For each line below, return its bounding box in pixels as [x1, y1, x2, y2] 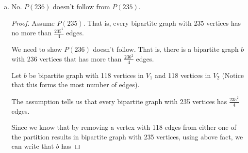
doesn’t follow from [52, 1, 110, 11]
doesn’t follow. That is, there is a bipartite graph [93, 44, 239, 54]
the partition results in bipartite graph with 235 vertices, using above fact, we [11, 131, 243, 141]
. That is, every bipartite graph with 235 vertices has [83, 17, 241, 28]
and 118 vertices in [155, 70, 211, 80]
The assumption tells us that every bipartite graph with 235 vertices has [11, 96, 227, 106]
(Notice [222, 70, 244, 80]
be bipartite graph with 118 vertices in [29, 70, 144, 80]
